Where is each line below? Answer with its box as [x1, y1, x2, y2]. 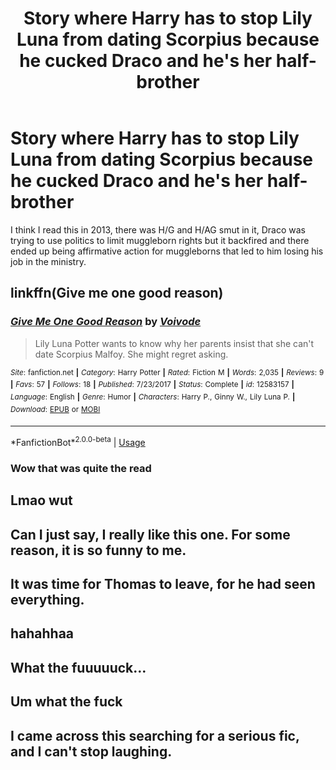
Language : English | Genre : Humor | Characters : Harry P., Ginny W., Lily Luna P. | [10, 392, 296, 402]
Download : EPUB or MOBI [10, 404, 101, 414]
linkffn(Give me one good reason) [10, 285, 224, 302]
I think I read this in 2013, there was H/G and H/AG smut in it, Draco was [10, 223, 307, 236]
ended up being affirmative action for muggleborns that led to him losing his [10, 245, 324, 257]
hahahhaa [10, 625, 75, 642]
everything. [10, 592, 85, 608]
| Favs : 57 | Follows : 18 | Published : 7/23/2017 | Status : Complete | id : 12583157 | [10, 380, 295, 390]
